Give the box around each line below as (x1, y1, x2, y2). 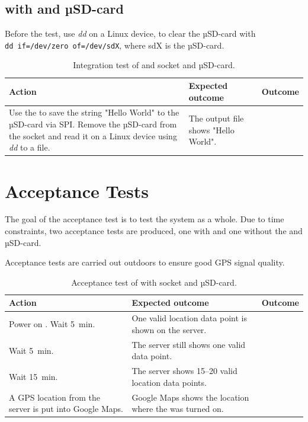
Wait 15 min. (9, 370, 58, 382)
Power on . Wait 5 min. (9, 318, 95, 330)
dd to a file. (9, 141, 50, 154)
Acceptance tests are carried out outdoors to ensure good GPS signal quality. (5, 256, 285, 268)
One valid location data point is (131, 312, 247, 324)
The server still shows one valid (131, 338, 246, 350)
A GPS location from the (9, 391, 100, 403)
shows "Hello (188, 123, 235, 136)
